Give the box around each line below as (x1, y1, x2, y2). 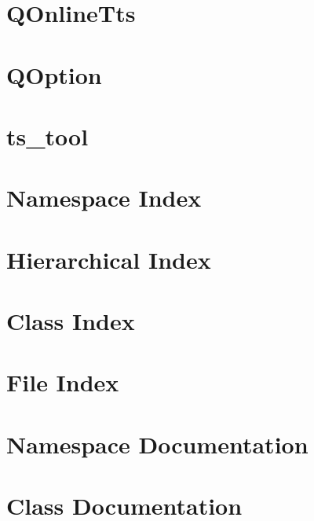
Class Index (6, 305, 135, 337)
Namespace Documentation (6, 427, 309, 460)
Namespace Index (6, 182, 202, 214)
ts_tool (6, 119, 89, 152)
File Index (6, 366, 119, 398)
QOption (6, 58, 102, 90)
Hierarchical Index (6, 243, 211, 275)
